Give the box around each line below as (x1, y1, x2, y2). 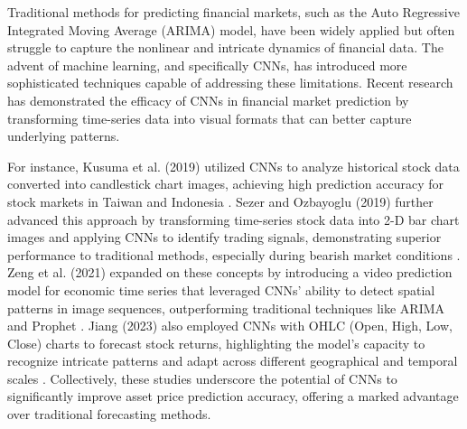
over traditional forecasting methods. (7, 405, 211, 424)
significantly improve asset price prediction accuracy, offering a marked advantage (7, 387, 459, 406)
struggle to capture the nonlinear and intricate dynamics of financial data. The (7, 38, 444, 57)
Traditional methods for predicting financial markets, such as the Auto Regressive (7, 3, 460, 21)
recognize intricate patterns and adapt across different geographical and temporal (7, 351, 458, 370)
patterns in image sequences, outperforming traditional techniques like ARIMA (7, 298, 445, 317)
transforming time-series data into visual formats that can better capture (7, 108, 412, 127)
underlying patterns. (7, 126, 120, 145)
